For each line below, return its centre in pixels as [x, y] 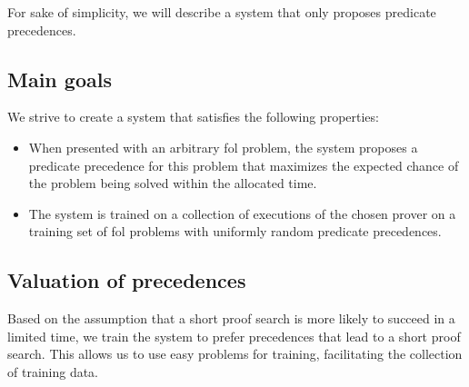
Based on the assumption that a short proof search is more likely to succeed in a [231, 318]
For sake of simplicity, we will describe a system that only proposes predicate [222, 12]
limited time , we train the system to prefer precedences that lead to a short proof [234, 336]
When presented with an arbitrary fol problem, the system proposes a [223, 147]
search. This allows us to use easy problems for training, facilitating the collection [235, 354]
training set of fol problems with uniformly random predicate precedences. [235, 231]
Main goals [60, 79]
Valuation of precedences [127, 280]
